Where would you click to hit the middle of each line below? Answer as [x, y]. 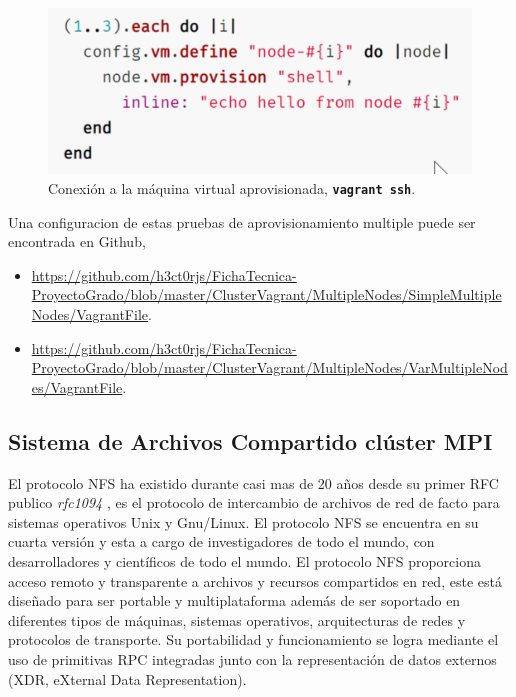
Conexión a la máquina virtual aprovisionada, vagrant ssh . [232, 188]
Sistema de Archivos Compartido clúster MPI [250, 440]
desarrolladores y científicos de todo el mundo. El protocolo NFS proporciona [245, 561]
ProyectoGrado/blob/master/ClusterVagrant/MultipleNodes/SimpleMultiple [266, 294]
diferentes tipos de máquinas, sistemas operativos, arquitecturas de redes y [237, 619]
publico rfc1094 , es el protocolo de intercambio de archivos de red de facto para [254, 502]
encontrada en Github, [77, 241]
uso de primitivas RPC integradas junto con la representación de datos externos [252, 659]
